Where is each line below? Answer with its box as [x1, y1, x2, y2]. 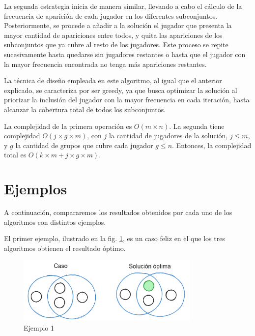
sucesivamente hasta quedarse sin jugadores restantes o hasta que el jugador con [4, 49, 246, 59]
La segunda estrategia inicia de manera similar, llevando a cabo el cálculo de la [4, 1, 242, 11]
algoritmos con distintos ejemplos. [4, 216, 106, 227]
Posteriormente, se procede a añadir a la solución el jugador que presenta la [4, 20, 232, 31]
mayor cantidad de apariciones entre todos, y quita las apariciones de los [4, 30, 223, 40]
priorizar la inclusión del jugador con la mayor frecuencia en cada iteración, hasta [4, 94, 250, 105]
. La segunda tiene [169, 121, 225, 131]
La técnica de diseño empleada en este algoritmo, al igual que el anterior [4, 75, 222, 86]
